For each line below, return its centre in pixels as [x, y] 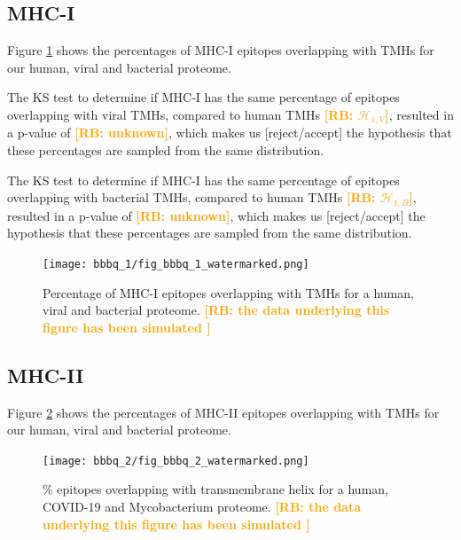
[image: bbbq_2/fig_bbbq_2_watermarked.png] [176, 461]
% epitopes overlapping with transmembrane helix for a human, [215, 489]
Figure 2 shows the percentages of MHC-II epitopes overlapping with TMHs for [223, 412]
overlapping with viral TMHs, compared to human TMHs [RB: [180, 114]
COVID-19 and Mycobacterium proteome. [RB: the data [202, 506]
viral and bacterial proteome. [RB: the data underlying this [216, 310]
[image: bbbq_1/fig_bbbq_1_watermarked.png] [176, 264]
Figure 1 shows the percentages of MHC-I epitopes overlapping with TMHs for [221, 50]
